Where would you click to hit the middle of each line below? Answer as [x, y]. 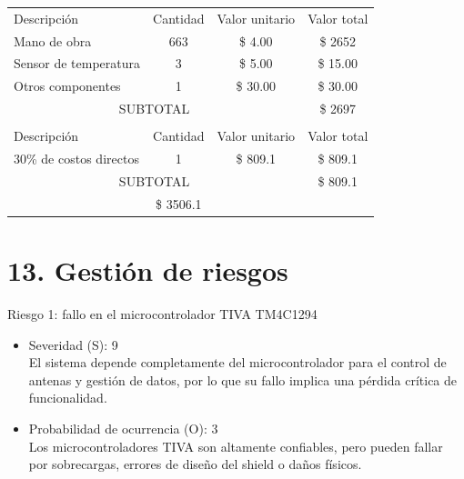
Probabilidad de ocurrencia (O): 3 [123, 428]
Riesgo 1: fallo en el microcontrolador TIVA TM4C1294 [162, 313]
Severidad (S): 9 [73, 344]
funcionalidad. [68, 398]
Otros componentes [67, 86]
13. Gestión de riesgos [148, 270]
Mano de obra [53, 40]
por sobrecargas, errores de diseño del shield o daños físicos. [195, 464]
